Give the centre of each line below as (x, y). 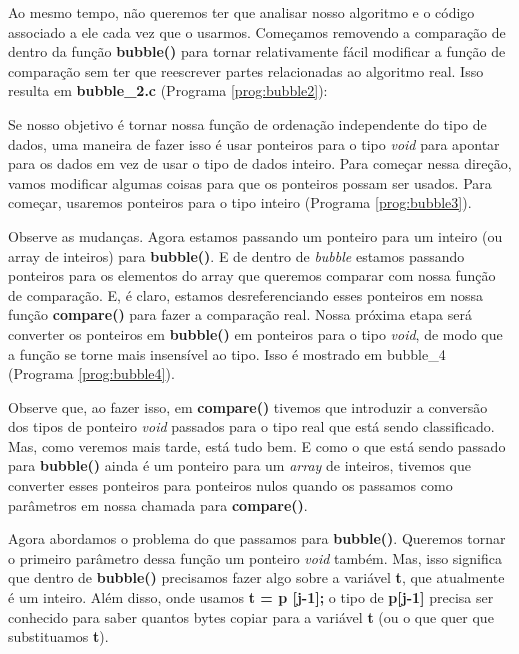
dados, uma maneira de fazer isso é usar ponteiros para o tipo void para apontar (254, 143)
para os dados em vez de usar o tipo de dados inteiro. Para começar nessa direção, (260, 163)
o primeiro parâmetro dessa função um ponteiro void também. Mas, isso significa (255, 557)
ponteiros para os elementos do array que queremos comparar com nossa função (252, 275)
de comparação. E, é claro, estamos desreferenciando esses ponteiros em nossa (246, 294)
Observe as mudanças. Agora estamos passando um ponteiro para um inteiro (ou (255, 235)
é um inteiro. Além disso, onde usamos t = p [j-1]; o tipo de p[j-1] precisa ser (251, 597)
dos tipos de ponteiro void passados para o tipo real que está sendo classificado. (251, 426)
